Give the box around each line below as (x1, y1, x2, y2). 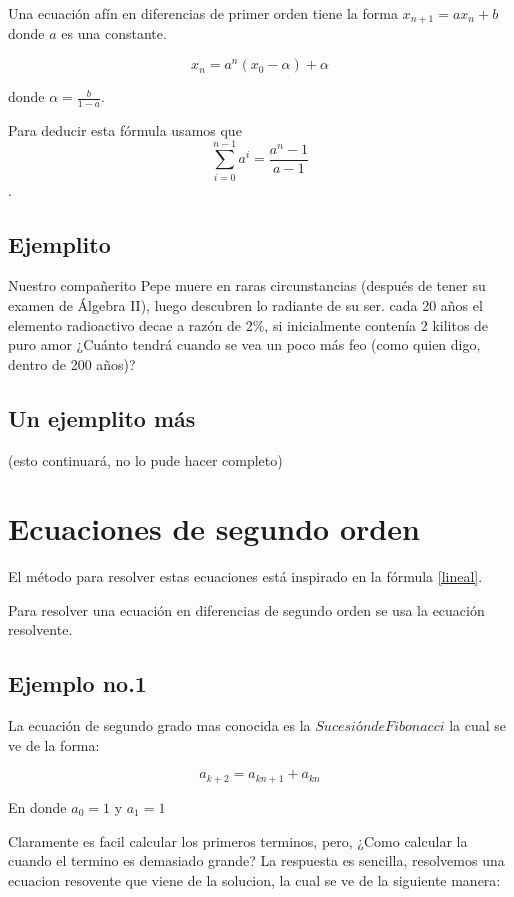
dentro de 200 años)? (8, 353, 136, 374)
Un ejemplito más (8, 402, 196, 433)
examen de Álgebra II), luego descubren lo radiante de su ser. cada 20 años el (8, 294, 483, 315)
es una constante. (61, 23, 167, 44)
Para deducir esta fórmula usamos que (8, 119, 242, 140)
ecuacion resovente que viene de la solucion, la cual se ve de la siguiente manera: (8, 869, 501, 890)
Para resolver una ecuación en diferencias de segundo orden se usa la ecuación (8, 599, 485, 620)
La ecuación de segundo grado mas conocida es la (8, 715, 311, 736)
